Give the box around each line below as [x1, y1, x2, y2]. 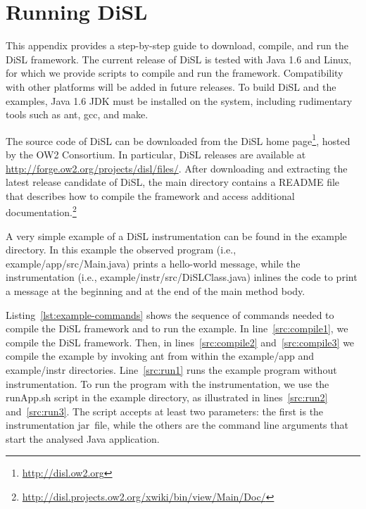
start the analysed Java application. [6, 431, 160, 446]
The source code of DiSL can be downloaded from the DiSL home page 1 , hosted [6, 131, 351, 148]
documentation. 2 [6, 203, 77, 219]
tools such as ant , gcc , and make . [6, 107, 149, 122]
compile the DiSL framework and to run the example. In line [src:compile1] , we [6, 321, 348, 336]
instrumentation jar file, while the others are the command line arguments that [6, 417, 348, 432]
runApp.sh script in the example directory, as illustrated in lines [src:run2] [6, 390, 328, 405]
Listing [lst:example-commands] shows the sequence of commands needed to [6, 307, 334, 322]
